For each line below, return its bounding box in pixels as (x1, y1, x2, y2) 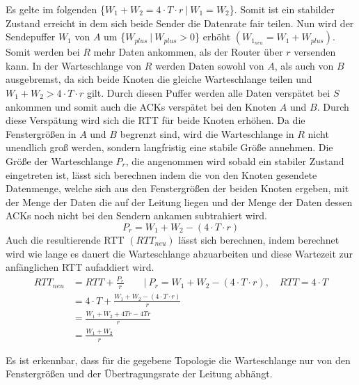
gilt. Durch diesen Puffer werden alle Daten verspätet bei (86, 85, 330, 100)
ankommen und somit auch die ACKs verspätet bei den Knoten (6, 99, 277, 113)
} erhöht (195, 29, 231, 44)
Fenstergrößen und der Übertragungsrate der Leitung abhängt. (6, 366, 273, 381)
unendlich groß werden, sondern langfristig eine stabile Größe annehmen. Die (6, 140, 333, 155)
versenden (294, 45, 336, 59)
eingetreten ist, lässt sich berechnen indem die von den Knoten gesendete (6, 167, 317, 182)
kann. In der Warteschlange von (6, 58, 142, 72)
